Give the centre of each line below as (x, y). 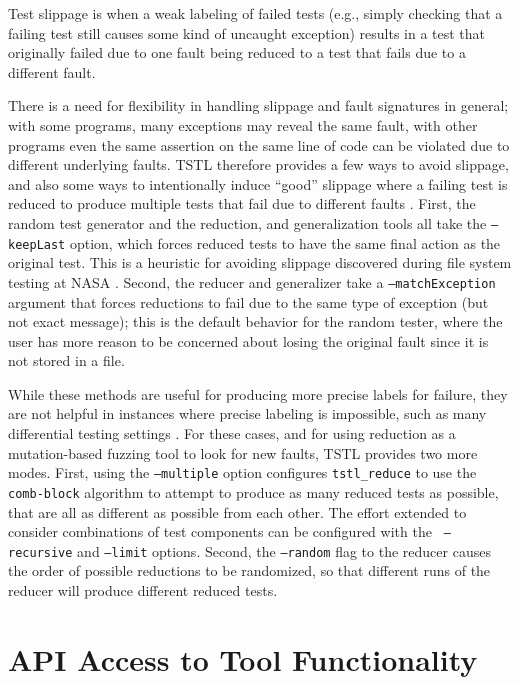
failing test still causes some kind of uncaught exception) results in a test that (247, 32)
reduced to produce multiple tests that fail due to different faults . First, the (242, 203)
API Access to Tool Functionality (243, 658)
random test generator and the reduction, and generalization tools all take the (247, 222)
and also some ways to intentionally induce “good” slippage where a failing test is (258, 183)
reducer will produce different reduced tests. (143, 590)
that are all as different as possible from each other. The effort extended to (237, 511)
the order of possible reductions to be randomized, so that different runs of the (249, 570)
